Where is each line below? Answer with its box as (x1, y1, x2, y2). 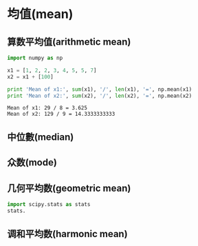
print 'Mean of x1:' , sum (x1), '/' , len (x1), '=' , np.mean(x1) (7, 85, 192, 93)
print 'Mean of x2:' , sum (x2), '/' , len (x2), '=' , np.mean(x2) (7, 92, 192, 99)
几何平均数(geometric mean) (7, 182, 131, 194)
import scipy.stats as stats (7, 201, 91, 207)
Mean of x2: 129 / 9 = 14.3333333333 (7, 111, 115, 118)
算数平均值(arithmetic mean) (7, 36, 131, 48)
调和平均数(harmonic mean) (7, 228, 129, 240)
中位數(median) (7, 131, 74, 143)
